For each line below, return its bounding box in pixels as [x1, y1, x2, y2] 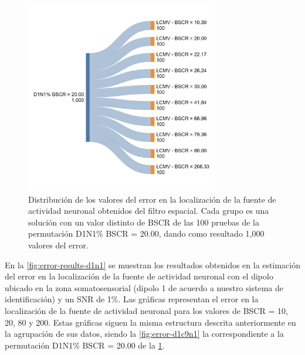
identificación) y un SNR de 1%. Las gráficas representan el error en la [5, 293, 259, 305]
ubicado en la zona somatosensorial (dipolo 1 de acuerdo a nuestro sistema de [5, 281, 283, 293]
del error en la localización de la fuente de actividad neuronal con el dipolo [5, 270, 273, 282]
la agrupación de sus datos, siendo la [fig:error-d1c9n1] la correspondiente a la [5, 327, 284, 340]
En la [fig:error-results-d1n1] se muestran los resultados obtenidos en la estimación [5, 258, 300, 271]
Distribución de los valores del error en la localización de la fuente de [28, 193, 276, 205]
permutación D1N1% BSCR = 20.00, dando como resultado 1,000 [28, 227, 265, 240]
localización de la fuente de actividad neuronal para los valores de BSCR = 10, [5, 304, 288, 316]
